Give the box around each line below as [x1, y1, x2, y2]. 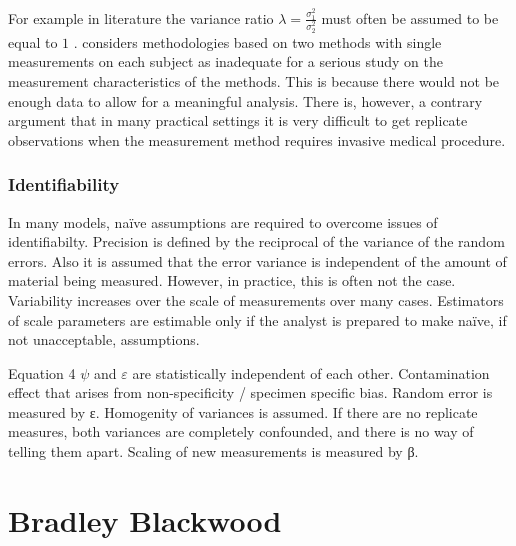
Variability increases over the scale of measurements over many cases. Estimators [8, 289, 504, 310]
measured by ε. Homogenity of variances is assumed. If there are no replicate [8, 401, 478, 422]
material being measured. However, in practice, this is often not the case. [8, 270, 456, 291]
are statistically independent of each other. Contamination [132, 362, 490, 383]
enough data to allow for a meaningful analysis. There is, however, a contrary [8, 90, 483, 111]
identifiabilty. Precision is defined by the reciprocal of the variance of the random [8, 231, 505, 252]
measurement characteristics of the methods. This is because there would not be [8, 70, 500, 91]
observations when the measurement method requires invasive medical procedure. [8, 129, 506, 150]
